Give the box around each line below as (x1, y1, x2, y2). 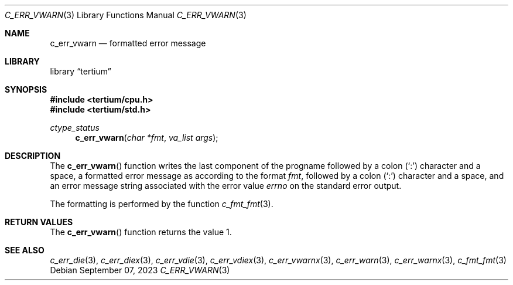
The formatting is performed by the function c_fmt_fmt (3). (50, 199, 273, 209)
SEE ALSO (5, 245, 45, 255)
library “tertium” (50, 66, 111, 76)
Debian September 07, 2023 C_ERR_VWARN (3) (50, 265, 230, 275)
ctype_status (50, 123, 100, 133)
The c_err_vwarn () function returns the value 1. (50, 227, 232, 237)
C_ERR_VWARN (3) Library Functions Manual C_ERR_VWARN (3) (5, 10, 247, 20)
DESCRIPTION (5, 151, 61, 161)
